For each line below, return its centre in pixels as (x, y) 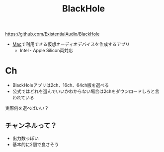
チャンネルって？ (31, 125)
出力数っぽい (25, 138)
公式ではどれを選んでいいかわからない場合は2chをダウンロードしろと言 (86, 91)
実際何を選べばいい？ (27, 108)
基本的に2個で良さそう (36, 144)
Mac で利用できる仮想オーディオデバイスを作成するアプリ (71, 44)
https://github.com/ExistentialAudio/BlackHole (52, 34)
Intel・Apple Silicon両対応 (46, 51)
